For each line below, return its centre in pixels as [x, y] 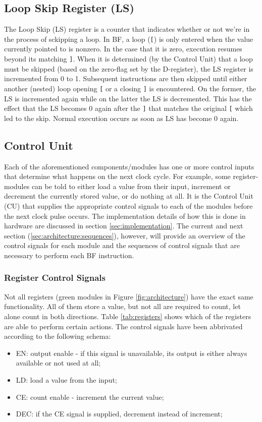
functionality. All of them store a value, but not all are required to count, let [122, 306]
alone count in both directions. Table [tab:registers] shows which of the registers [128, 316]
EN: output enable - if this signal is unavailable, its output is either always [132, 353]
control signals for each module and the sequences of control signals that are [122, 245]
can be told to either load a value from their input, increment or [131, 186]
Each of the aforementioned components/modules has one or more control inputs [129, 166]
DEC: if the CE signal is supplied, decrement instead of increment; [119, 414]
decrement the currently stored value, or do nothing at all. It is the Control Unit [129, 196]
